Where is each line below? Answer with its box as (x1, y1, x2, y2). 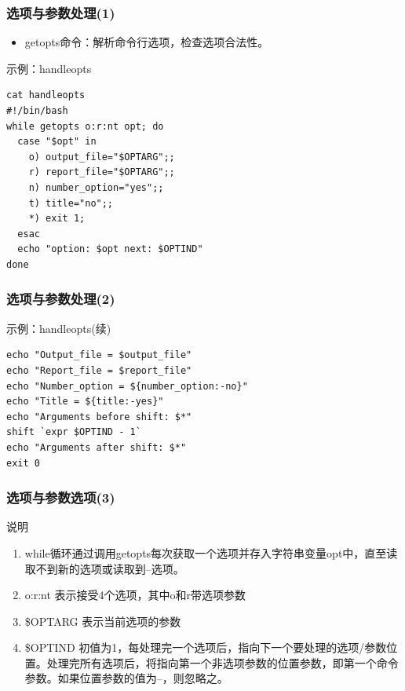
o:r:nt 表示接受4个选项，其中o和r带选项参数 (24, 587, 246, 603)
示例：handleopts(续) (6, 320, 111, 336)
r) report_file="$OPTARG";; (28, 166, 175, 178)
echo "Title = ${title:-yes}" (6, 396, 164, 408)
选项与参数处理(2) (6, 289, 115, 309)
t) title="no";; (28, 197, 114, 209)
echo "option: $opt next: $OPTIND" (17, 243, 203, 255)
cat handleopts (6, 90, 86, 101)
